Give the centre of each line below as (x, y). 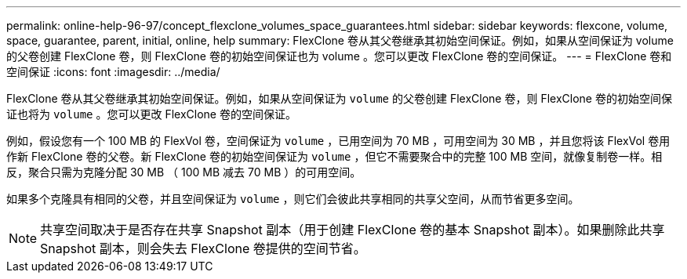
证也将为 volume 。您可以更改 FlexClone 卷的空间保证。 (151, 114)
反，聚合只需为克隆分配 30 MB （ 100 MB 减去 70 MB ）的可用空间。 (184, 172)
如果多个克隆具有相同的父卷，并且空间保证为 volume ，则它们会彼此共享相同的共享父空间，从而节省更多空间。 (293, 199)
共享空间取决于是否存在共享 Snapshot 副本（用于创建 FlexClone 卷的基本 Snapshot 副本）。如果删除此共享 (353, 230)
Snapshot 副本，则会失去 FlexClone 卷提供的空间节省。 (203, 248)
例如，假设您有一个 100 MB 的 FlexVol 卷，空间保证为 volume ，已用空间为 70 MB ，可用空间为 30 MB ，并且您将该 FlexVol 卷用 (338, 141)
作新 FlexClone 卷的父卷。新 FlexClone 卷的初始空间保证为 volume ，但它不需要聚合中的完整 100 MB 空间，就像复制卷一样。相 (334, 156)
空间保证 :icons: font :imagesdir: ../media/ (113, 72)
